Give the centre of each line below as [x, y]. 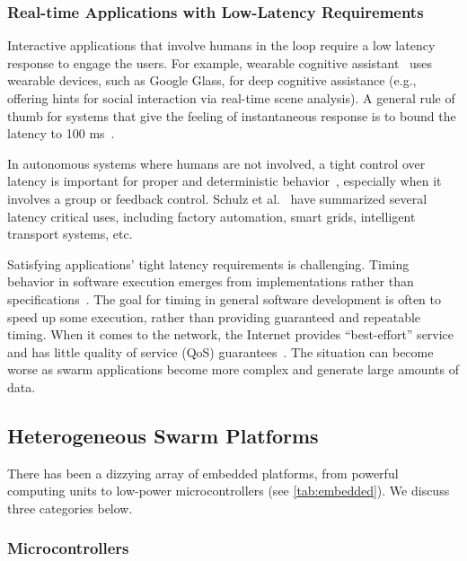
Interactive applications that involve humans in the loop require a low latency [221, 45]
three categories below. [70, 508]
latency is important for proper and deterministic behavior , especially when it [225, 181]
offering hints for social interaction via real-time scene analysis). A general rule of [231, 98]
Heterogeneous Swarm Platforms [163, 435]
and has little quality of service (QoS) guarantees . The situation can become [220, 351]
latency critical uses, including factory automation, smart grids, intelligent [211, 216]
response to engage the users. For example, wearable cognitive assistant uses [220, 62]
